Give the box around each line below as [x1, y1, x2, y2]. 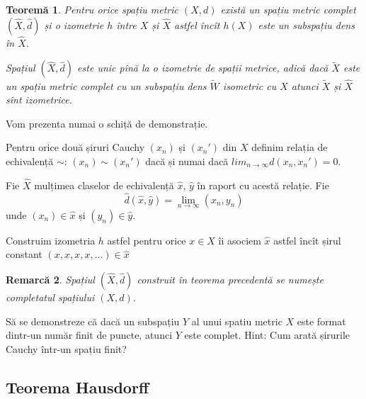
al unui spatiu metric [191, 313, 282, 328]
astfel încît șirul [273, 232, 341, 247]
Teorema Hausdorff [6, 376, 149, 398]
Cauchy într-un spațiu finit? [6, 341, 127, 356]
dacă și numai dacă [145, 154, 229, 168]
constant [6, 247, 42, 262]
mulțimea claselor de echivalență [34, 177, 174, 192]
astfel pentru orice [107, 232, 186, 247]
